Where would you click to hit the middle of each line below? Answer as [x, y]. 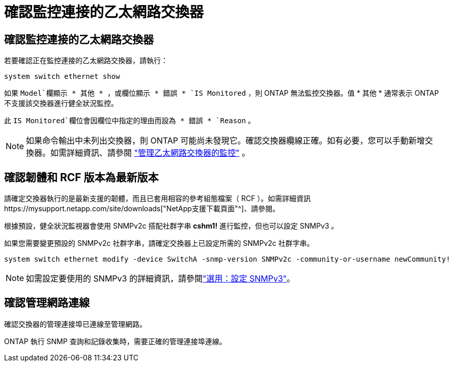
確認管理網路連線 [47, 303]
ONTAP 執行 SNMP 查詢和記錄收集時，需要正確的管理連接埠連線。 [115, 341]
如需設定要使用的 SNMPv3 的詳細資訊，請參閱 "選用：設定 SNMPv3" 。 [161, 279]
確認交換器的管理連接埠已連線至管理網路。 [75, 324]
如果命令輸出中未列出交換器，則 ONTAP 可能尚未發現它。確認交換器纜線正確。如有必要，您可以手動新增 [225, 141]
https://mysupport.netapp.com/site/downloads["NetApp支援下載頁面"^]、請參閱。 [142, 209]
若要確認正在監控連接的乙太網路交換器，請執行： [86, 61]
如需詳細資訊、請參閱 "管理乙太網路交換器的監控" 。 [150, 153]
